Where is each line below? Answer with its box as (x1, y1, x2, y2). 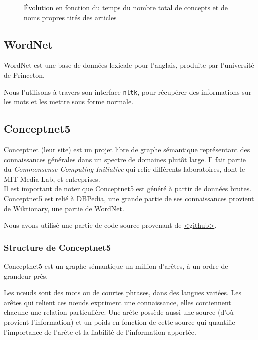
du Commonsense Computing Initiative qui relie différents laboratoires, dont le (4, 164, 245, 174)
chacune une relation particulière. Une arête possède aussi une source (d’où (4, 307, 234, 317)
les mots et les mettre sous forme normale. (4, 96, 134, 107)
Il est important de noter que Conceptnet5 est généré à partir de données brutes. (4, 183, 252, 194)
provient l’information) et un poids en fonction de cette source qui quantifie (4, 316, 235, 327)
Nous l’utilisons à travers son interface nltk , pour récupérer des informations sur (4, 86, 252, 97)
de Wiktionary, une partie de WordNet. (4, 203, 124, 213)
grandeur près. (4, 270, 48, 281)
